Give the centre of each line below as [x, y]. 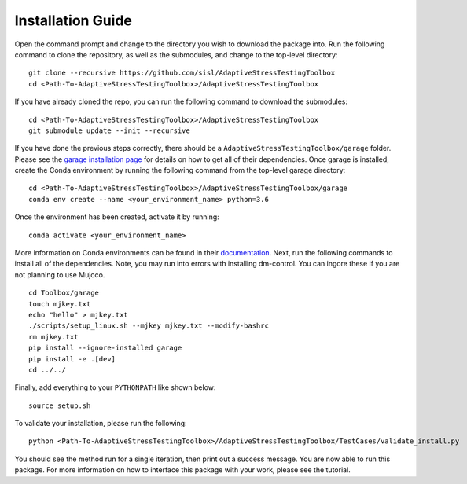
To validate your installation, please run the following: [101, 423]
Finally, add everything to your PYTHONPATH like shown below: [115, 387]
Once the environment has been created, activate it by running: [117, 217]
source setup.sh [60, 405]
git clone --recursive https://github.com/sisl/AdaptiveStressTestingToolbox [182, 73]
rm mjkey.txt [53, 337]
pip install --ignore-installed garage [105, 348]
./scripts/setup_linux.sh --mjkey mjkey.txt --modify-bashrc [149, 326]
